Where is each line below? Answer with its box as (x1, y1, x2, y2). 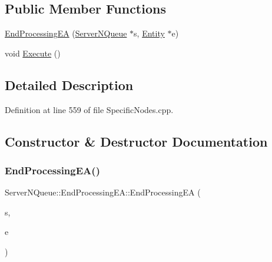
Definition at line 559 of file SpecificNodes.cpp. (5, 103, 174, 115)
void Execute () (5, 47, 61, 59)
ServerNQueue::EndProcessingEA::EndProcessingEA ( (5, 186, 201, 198)
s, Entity (134, 27, 165, 39)
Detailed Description (5, 75, 134, 94)
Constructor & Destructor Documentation (5, 132, 268, 150)
